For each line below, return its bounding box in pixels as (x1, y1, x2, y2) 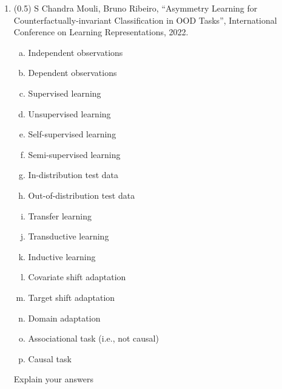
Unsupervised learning (28, 107, 111, 120)
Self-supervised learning (28, 128, 116, 140)
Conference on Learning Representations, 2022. (13, 26, 189, 38)
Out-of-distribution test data (28, 188, 135, 201)
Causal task (28, 352, 72, 365)
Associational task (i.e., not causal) (28, 332, 159, 345)
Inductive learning (28, 250, 96, 263)
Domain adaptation (28, 311, 101, 324)
